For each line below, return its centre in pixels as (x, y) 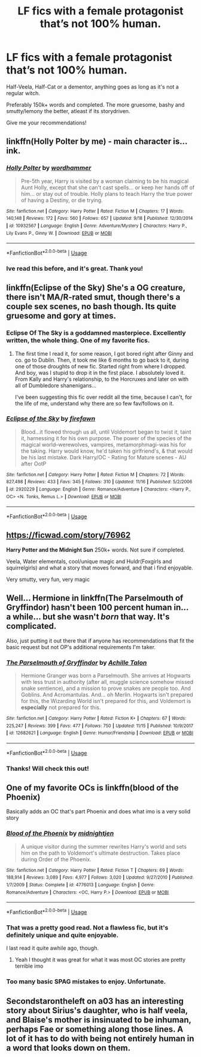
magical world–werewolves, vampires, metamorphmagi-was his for (103, 444)
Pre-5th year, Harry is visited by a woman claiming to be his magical (105, 181)
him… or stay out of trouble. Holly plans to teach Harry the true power (107, 193)
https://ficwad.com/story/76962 (68, 535)
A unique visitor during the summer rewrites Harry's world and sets (104, 846)
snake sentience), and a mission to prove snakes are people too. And (106, 688)
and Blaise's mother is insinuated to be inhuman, (99, 1020)
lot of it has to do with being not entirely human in (100, 1038)
